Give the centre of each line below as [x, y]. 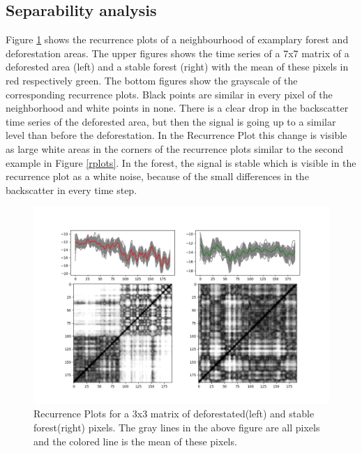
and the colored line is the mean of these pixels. [135, 441]
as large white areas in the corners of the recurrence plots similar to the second [175, 148]
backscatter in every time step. [71, 190]
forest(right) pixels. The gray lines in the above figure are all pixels [177, 427]
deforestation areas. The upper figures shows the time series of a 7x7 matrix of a [178, 53]
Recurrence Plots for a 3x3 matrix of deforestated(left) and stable [174, 414]
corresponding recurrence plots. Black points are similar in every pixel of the [169, 94]
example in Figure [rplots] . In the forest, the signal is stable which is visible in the [181, 162]
